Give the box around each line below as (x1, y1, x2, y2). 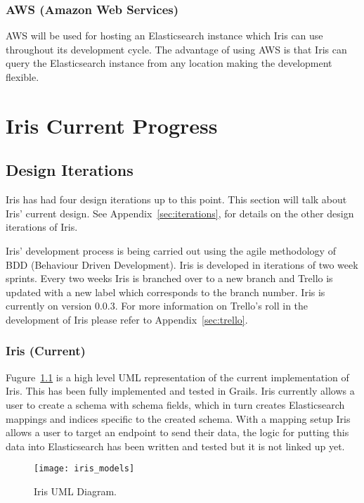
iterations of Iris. (6, 219, 78, 234)
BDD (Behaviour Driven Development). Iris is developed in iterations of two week (6, 257, 358, 272)
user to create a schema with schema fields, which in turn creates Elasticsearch (6, 397, 345, 412)
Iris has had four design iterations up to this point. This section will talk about (6, 192, 347, 207)
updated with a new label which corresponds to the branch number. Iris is (6, 284, 325, 299)
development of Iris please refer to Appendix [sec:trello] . (6, 312, 248, 326)
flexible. (6, 70, 39, 84)
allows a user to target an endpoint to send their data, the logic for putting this (6, 425, 349, 440)
